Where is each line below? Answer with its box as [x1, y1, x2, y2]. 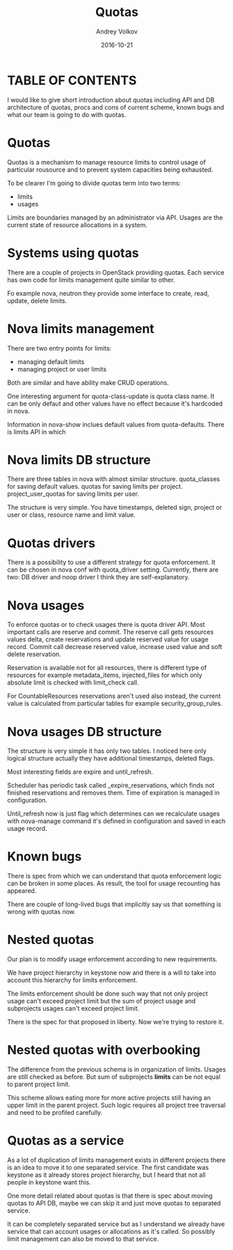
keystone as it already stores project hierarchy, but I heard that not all [7, 1171, 206, 1179]
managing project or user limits [17, 365, 106, 373]
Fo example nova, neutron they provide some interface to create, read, [7, 289, 210, 297]
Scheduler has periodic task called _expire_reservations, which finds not [7, 782, 215, 790]
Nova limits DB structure [7, 452, 151, 468]
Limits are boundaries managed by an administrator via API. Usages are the [7, 213, 223, 222]
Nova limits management [7, 321, 154, 337]
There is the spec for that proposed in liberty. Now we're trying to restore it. [7, 1018, 224, 1026]
